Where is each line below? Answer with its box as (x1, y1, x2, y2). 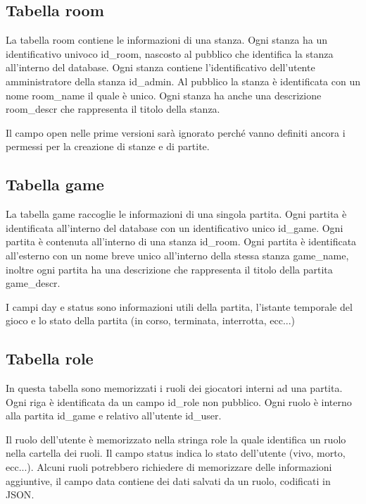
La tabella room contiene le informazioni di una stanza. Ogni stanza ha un (6, 32, 328, 47)
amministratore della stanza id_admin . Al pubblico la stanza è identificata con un (6, 73, 360, 88)
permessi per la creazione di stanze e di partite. (6, 139, 210, 154)
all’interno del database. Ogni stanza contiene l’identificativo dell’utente (6, 60, 315, 75)
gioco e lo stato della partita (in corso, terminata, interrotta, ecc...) (6, 313, 296, 328)
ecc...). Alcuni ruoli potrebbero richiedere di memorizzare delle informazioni (6, 460, 332, 474)
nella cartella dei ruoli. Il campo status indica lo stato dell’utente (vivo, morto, (6, 445, 346, 460)
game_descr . (6, 276, 61, 290)
